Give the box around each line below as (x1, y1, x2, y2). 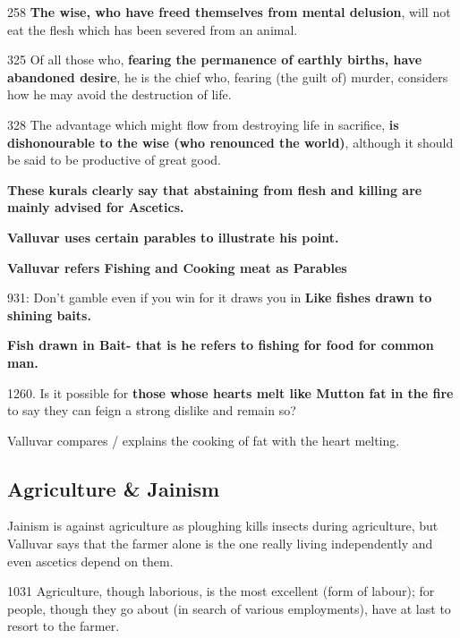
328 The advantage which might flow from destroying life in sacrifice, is (7, 115, 399, 133)
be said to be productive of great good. (7, 150, 221, 169)
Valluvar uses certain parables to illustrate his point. (7, 227, 339, 246)
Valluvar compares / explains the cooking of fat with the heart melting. (7, 430, 400, 449)
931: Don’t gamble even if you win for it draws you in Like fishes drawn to (7, 288, 432, 307)
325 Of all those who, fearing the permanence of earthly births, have (7, 50, 422, 69)
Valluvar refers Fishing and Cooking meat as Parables (7, 258, 347, 276)
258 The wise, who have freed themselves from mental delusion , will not (7, 3, 451, 21)
